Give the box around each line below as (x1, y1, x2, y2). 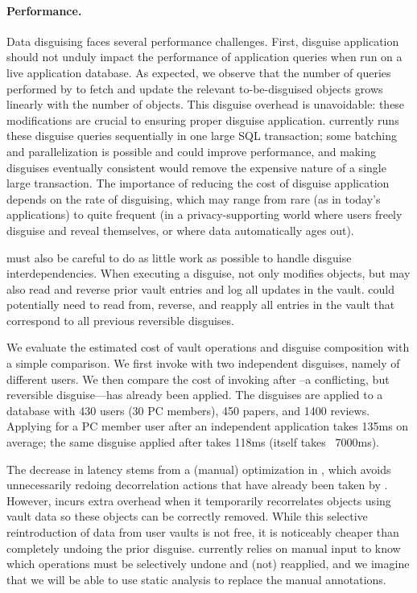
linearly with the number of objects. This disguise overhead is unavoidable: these (6, 96, 405, 113)
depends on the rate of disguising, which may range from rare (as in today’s (6, 190, 381, 207)
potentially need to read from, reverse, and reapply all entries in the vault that (6, 296, 395, 313)
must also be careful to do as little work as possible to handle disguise (6, 249, 352, 266)
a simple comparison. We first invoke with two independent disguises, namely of (6, 355, 400, 372)
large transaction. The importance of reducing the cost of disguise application (6, 175, 390, 191)
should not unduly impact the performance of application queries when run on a (6, 48, 403, 65)
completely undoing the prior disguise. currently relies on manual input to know (6, 539, 401, 556)
